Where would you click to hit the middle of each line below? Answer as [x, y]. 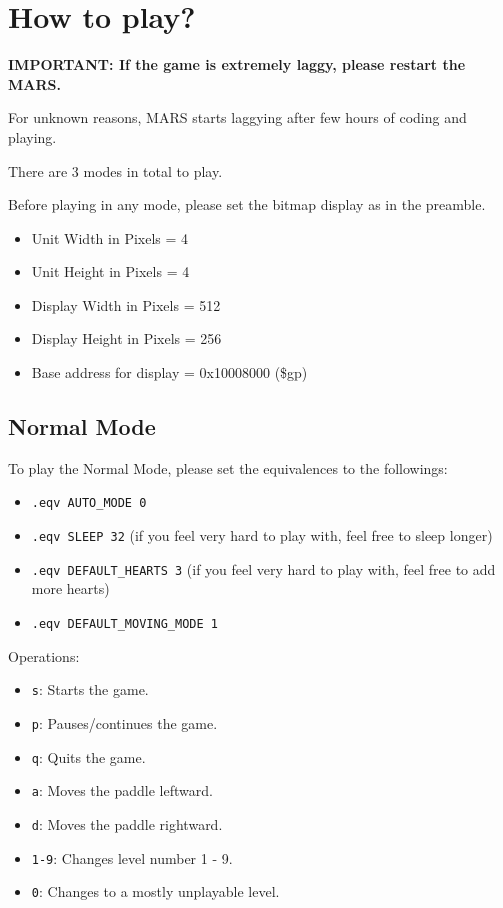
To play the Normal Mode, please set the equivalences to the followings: [228, 467]
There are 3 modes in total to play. [115, 170]
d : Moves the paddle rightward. [127, 823]
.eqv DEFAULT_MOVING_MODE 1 [124, 624]
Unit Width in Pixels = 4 [110, 237]
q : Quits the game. [88, 756]
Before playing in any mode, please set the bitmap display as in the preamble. [247, 204]
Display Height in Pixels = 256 [126, 338]
